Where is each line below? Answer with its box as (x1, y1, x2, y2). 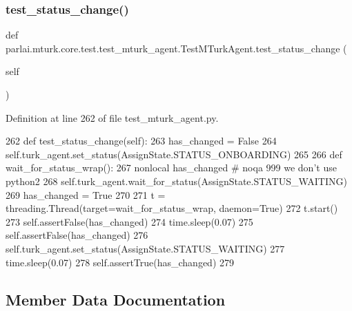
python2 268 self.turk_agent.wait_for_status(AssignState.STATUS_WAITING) (6, 173, 347, 188)
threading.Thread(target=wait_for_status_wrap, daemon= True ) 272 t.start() (6, 201, 338, 215)
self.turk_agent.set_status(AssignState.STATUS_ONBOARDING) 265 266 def (6, 147, 342, 161)
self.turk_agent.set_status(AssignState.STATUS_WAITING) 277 (6, 241, 285, 255)
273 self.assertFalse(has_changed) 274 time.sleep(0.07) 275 (6, 214, 253, 228)
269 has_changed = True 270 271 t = (6, 187, 166, 202)
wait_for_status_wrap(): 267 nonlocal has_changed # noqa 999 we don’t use (6, 160, 337, 175)
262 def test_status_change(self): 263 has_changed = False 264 (6, 133, 277, 148)
